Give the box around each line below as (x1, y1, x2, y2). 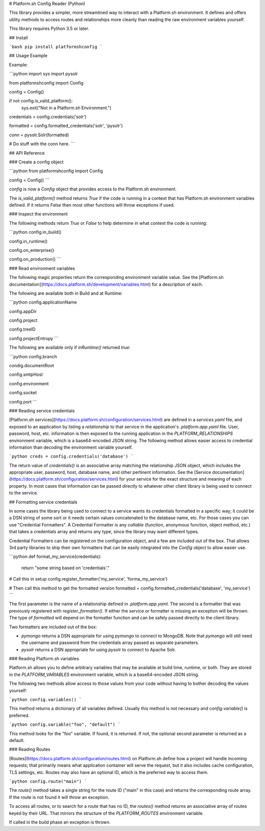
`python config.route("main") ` (9, 778, 87, 784)
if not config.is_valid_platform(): (9, 98, 73, 104)
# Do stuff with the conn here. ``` (9, 141, 75, 147)
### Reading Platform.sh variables (9, 656, 79, 662)
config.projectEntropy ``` (9, 335, 59, 341)
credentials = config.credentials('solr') (9, 114, 87, 120)
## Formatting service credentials (9, 499, 78, 505)
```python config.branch (9, 353, 57, 359)
